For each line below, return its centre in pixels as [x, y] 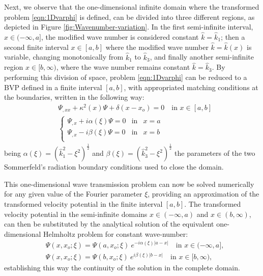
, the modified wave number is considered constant [120, 37]
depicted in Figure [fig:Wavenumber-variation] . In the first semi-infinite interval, [129, 27]
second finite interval [36, 47]
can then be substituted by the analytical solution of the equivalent [109, 224]
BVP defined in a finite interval [53, 87]
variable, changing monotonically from [64, 57]
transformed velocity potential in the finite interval [83, 204]
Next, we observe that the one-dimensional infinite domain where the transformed [132, 7]
